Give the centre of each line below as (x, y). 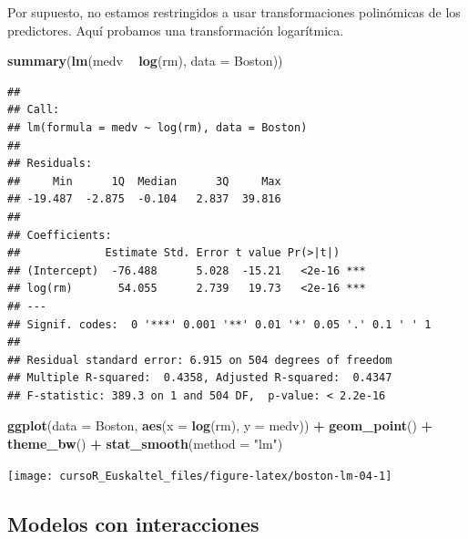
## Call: (34, 110)
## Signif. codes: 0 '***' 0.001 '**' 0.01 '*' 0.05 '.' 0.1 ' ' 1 (219, 324)
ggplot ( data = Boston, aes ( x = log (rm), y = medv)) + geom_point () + (220, 425)
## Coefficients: (60, 235)
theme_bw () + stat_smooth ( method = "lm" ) (145, 444)
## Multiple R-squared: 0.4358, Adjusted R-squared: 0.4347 (200, 378)
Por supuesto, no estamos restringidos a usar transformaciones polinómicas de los (234, 12)
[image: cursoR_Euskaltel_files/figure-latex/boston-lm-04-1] (200, 476)
